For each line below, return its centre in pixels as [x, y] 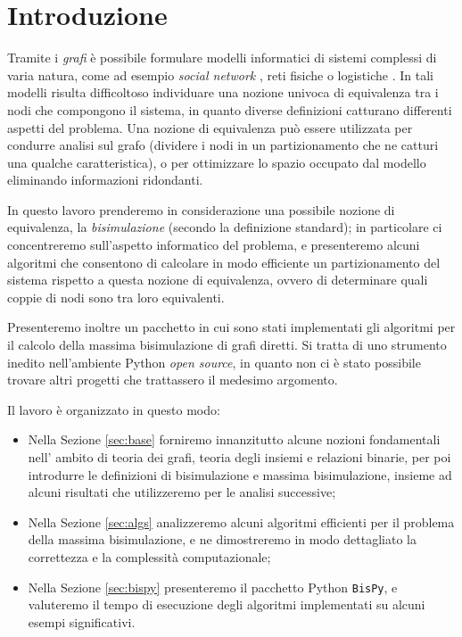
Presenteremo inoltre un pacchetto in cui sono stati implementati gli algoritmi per [231, 327]
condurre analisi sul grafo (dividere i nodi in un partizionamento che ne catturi [223, 145]
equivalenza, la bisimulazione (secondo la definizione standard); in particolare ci [225, 227]
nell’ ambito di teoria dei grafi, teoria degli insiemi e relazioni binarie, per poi [239, 457]
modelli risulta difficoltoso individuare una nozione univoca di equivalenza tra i [223, 92]
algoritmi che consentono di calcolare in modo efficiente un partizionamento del [224, 262]
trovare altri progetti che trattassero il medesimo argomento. [173, 380]
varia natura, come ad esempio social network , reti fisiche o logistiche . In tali [220, 74]
